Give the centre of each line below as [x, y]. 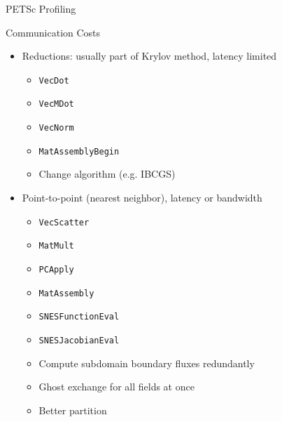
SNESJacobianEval [79, 340]
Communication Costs [53, 32]
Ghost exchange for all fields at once [117, 387]
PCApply [56, 269]
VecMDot [56, 104]
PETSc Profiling [41, 8]
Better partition [73, 410]
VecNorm [56, 128]
